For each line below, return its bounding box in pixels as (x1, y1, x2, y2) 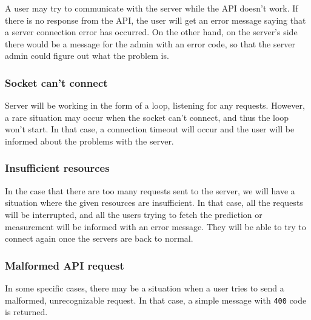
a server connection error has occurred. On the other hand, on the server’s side (5, 26, 298, 38)
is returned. (5, 305, 48, 318)
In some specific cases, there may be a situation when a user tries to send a (5, 281, 284, 294)
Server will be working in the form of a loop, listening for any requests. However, (5, 99, 305, 112)
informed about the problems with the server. (5, 134, 174, 147)
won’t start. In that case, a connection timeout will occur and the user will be (5, 123, 295, 135)
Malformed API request (5, 257, 124, 273)
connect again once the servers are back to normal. (5, 232, 193, 245)
